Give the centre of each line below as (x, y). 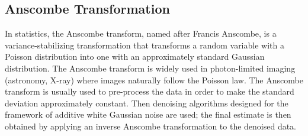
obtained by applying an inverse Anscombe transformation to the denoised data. (151, 126)
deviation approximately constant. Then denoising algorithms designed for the (147, 103)
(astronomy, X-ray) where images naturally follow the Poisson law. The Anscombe (154, 80)
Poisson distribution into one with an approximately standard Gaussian (135, 56)
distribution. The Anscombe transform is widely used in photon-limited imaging (150, 68)
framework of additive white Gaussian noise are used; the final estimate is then (148, 114)
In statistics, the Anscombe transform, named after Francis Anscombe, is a (141, 33)
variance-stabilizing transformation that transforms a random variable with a (145, 45)
